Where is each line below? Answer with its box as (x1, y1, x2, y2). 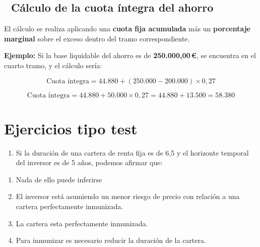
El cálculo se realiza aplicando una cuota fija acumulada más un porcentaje (4, 23, 250, 34)
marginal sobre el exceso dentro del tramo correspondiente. (4, 33, 190, 43)
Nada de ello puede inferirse (16, 174, 102, 184)
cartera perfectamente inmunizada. (16, 201, 123, 212)
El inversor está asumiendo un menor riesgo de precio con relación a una (16, 191, 240, 202)
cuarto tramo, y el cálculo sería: (4, 60, 102, 70)
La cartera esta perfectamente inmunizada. (16, 218, 148, 228)
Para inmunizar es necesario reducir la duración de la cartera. (16, 235, 206, 245)
